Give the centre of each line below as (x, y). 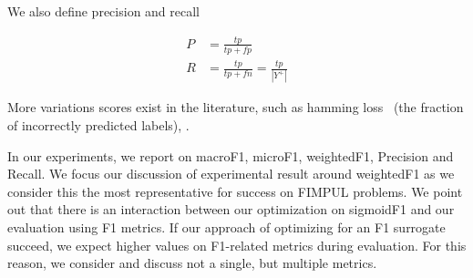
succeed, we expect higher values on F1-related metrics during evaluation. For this (237, 245)
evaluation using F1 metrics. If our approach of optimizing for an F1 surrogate (226, 227)
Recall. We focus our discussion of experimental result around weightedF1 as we (231, 174)
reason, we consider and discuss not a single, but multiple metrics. (192, 263)
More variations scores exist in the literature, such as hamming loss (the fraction (236, 107)
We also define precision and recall (104, 11)
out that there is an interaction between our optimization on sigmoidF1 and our (231, 209)
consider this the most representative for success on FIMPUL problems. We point (235, 191)
